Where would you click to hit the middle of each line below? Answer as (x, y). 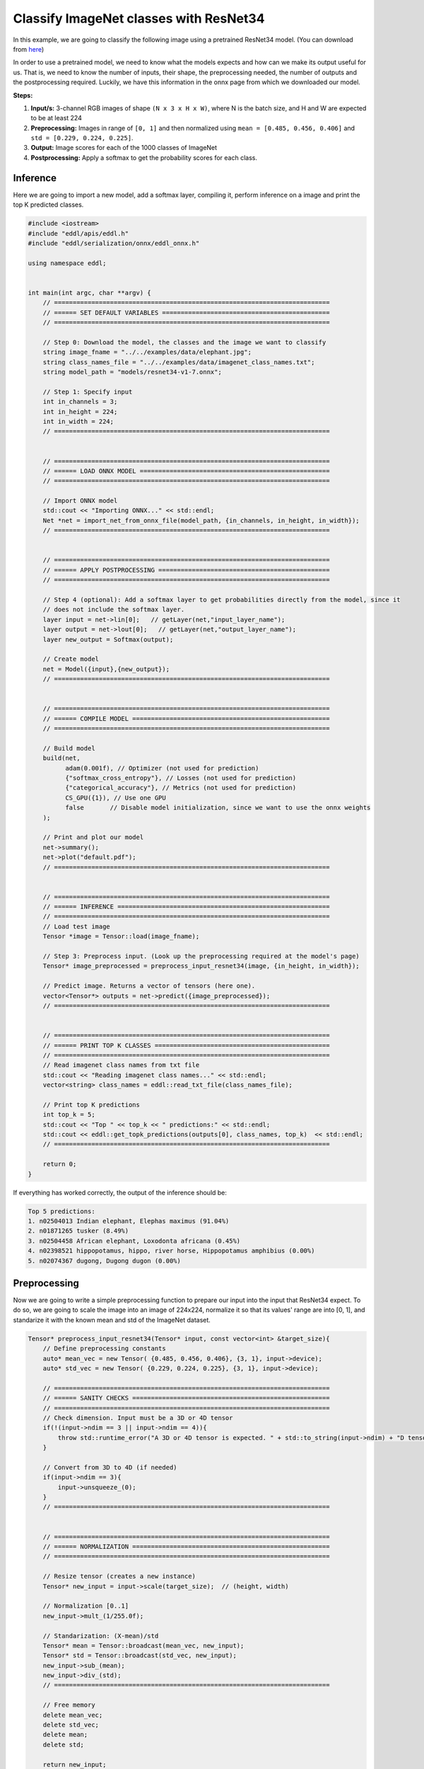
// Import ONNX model (80, 501)
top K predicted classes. (48, 204)
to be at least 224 (57, 118)
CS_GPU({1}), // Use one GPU (115, 797)
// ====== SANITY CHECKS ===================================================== (186, 1398)
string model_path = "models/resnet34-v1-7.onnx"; (132, 372)
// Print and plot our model (93, 837)
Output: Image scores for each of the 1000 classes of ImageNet (124, 148)
